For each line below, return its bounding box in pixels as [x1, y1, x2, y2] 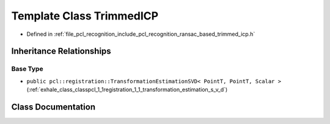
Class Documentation [11, 102, 96, 112]
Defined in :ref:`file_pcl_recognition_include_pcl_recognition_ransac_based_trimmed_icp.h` [26, 30, 255, 38]
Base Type [11, 64, 43, 73]
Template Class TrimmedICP [11, 9, 159, 22]
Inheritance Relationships [11, 46, 111, 57]
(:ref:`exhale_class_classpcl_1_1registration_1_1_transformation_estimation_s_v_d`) [26, 86, 228, 94]
